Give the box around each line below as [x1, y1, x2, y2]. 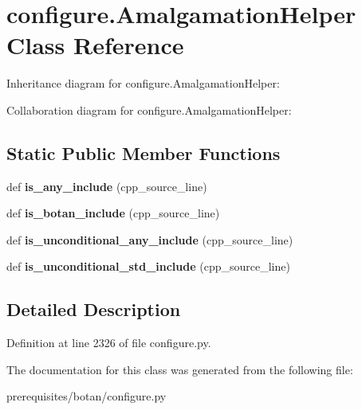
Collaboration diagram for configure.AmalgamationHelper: [6, 101, 292, 118]
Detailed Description [6, 297, 181, 322]
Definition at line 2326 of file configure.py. [6, 334, 211, 351]
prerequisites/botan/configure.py [6, 388, 167, 404]
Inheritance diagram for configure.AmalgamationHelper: [6, 75, 280, 92]
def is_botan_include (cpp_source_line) [6, 205, 220, 221]
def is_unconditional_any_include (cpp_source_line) [6, 231, 293, 248]
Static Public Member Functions [6, 140, 281, 165]
